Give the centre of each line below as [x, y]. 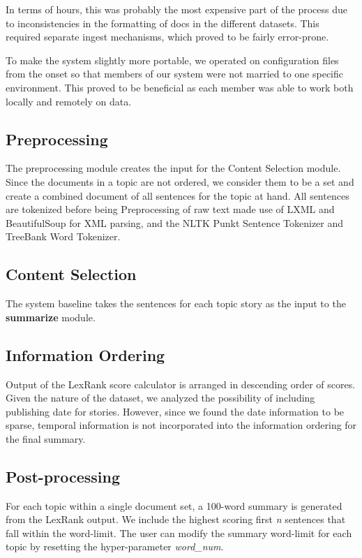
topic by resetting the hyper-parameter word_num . [115, 546]
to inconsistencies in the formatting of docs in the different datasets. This [163, 23]
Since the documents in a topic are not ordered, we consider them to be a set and [180, 181]
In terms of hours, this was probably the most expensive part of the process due [177, 9]
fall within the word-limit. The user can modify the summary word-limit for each [179, 533]
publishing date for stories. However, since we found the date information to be [175, 411]
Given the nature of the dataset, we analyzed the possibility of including [160, 398]
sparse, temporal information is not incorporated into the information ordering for [181, 425]
